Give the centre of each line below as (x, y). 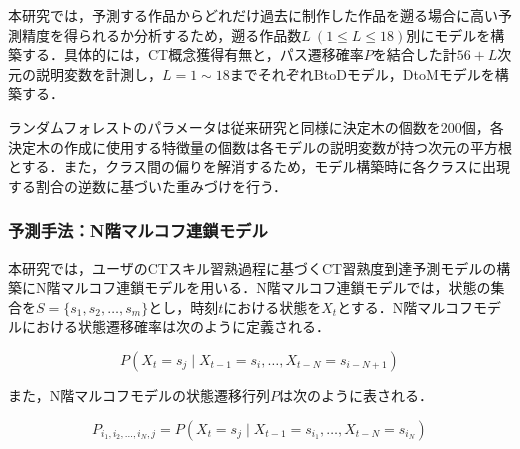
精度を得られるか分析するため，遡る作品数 (161, 34)
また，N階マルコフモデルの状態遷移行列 (139, 394)
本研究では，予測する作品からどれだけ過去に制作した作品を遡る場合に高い (253, 15)
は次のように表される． (355, 394)
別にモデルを (448, 34)
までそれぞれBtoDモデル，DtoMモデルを (362, 73)
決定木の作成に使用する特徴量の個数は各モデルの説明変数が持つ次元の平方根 (260, 146)
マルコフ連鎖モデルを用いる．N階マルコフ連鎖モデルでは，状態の (275, 287)
